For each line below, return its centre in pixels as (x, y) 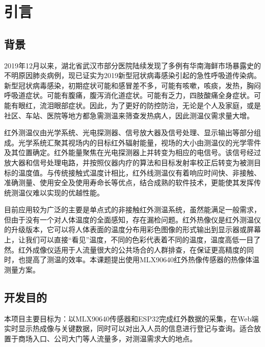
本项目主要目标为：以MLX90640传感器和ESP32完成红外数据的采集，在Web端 (131, 318)
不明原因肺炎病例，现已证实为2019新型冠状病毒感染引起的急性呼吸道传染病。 (132, 75)
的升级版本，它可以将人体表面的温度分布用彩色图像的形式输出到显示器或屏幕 (132, 229)
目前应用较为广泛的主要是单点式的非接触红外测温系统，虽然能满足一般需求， (132, 209)
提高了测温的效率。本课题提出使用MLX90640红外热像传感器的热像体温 (142, 259)
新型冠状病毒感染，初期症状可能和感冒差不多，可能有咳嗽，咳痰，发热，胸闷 (132, 85)
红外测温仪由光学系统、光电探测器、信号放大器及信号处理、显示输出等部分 (129, 132)
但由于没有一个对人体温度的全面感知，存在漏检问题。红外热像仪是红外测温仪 (132, 219)
